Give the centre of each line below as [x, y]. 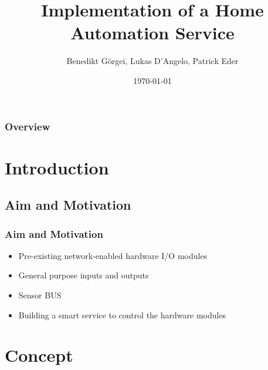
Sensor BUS [40, 295]
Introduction [57, 167]
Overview [28, 126]
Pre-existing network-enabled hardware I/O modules [113, 255]
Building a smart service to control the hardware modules [122, 314]
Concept [39, 355]
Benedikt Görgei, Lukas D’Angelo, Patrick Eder [152, 61]
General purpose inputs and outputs [84, 275]
